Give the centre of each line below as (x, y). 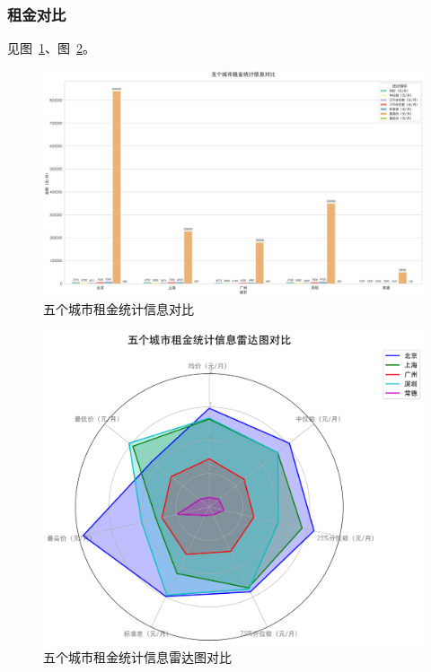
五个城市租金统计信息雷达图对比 (137, 657)
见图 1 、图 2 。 (51, 48)
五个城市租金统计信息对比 (119, 308)
